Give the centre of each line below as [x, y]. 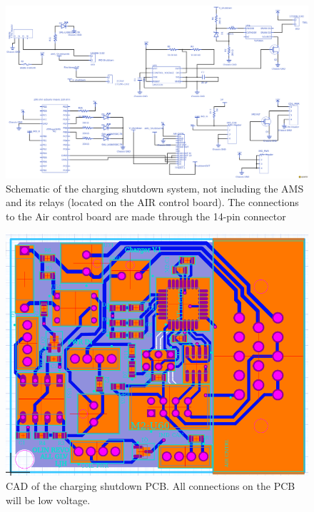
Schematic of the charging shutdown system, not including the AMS [155, 188]
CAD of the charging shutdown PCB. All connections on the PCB [151, 485]
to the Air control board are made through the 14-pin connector [146, 216]
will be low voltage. [48, 500]
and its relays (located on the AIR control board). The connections [152, 202]
